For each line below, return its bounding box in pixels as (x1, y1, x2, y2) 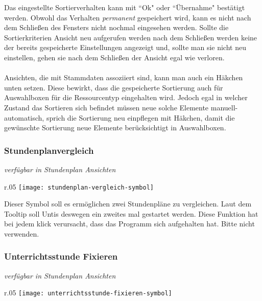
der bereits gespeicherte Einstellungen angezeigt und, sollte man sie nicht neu (4, 42, 246, 53)
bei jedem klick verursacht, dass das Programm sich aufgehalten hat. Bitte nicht (4, 218, 255, 229)
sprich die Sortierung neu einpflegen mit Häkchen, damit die (46, 112, 235, 123)
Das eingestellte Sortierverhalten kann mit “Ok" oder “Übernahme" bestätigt (4, 2, 245, 12)
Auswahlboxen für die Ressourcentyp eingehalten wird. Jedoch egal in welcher (4, 92, 248, 103)
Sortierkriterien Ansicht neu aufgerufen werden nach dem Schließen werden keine (4, 32, 257, 42)
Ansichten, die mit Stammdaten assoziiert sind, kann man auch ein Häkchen (4, 72, 243, 83)
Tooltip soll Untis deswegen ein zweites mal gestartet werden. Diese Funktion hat (4, 208, 258, 219)
